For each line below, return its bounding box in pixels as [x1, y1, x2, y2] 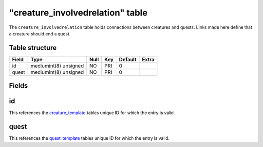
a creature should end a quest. [9, 31, 71, 36]
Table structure [9, 44, 57, 52]
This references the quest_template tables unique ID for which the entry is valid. [9, 135, 170, 141]
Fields [9, 82, 28, 90]
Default [119, 56, 137, 63]
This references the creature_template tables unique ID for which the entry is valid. [9, 110, 175, 116]
